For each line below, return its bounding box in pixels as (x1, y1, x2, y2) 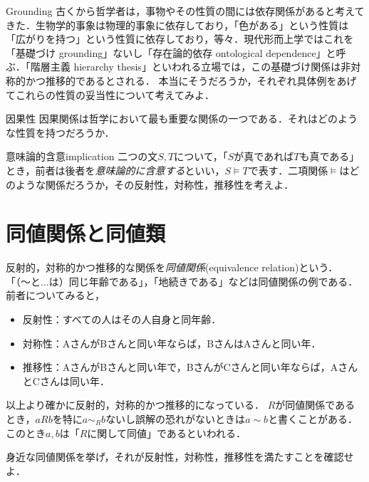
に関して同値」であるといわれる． (87, 425, 246, 440)
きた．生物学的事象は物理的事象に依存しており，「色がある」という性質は (6, 17, 349, 32)
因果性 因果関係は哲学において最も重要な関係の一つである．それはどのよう (6, 111, 358, 126)
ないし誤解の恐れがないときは (105, 412, 246, 426)
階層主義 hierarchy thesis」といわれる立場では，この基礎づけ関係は (30, 59, 341, 74)
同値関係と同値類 (6, 219, 166, 248)
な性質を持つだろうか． (6, 125, 115, 140)
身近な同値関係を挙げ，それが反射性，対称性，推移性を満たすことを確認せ (6, 449, 354, 464)
